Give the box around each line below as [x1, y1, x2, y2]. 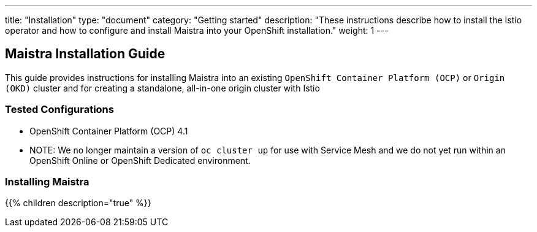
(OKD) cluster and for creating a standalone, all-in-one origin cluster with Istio [5, 82, 320, 93]
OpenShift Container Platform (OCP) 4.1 [29, 125, 188, 136]
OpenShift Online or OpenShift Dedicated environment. [29, 155, 251, 166]
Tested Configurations [5, 103, 114, 116]
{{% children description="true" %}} [5, 198, 151, 209]
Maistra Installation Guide [5, 46, 166, 62]
